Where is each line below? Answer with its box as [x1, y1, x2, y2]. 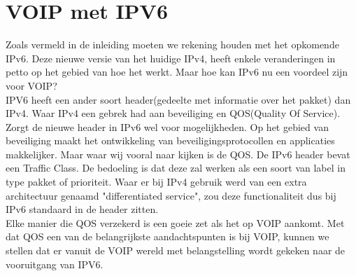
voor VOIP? [6, 78, 57, 92]
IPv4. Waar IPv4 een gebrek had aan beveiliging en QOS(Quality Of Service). [6, 106, 341, 120]
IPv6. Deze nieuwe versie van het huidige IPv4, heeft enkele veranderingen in [6, 50, 336, 65]
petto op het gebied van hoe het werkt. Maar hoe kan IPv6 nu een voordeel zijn [6, 64, 348, 79]
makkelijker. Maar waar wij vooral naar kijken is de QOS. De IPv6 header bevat [6, 146, 350, 161]
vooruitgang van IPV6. [6, 256, 104, 271]
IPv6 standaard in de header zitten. [6, 202, 159, 216]
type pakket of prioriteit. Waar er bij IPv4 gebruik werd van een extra [6, 174, 307, 189]
